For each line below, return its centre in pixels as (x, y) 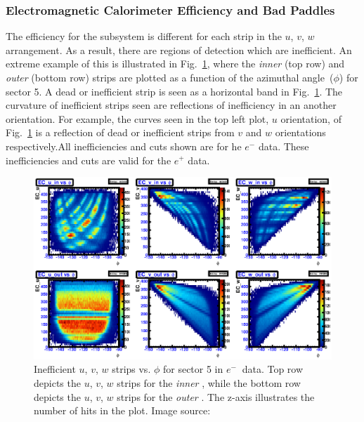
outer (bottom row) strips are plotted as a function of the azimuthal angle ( (170, 77)
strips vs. (131, 369)
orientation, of (311, 118)
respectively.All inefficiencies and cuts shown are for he (124, 146)
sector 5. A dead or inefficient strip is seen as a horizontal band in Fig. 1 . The (174, 91)
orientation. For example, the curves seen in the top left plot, (137, 118)
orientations (300, 132)
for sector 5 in (193, 369)
